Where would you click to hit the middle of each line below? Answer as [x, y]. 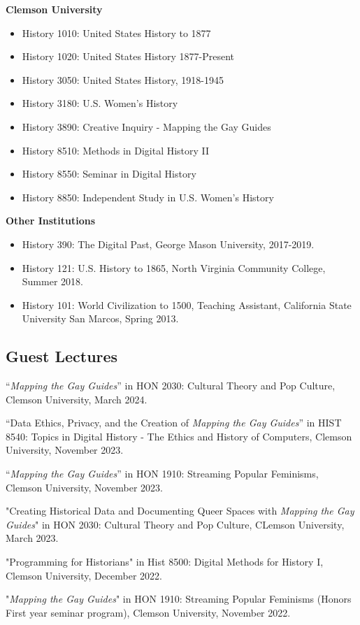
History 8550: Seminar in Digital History [109, 174]
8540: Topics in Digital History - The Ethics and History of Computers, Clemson [179, 436]
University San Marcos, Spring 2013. [100, 318]
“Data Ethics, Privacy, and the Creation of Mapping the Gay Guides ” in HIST [174, 423]
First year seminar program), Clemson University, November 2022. [148, 612]
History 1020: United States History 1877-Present [128, 56]
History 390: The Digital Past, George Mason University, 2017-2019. [168, 244]
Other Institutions [51, 221]
